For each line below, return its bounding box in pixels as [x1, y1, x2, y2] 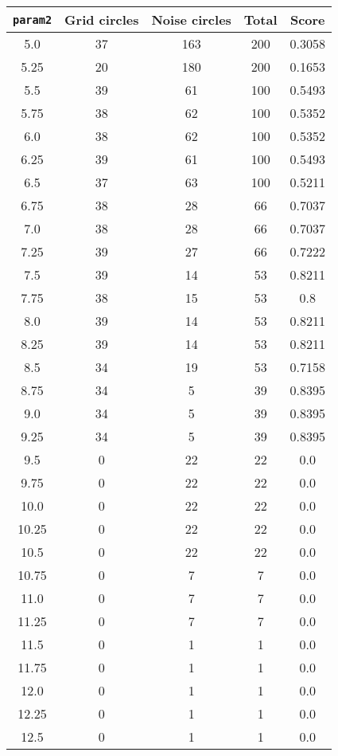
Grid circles [64, 10, 139, 29]
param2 [13, 13, 52, 26]
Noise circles [151, 10, 231, 29]
